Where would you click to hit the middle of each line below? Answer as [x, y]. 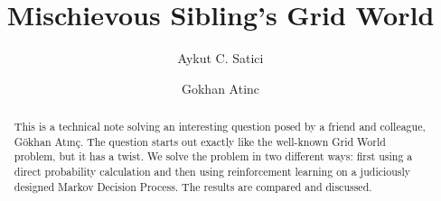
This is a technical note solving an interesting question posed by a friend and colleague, [220, 127]
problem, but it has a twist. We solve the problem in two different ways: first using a [213, 156]
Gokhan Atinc [220, 88]
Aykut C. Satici [220, 58]
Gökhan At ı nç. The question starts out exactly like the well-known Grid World [200, 141]
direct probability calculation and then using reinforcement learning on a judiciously [212, 172]
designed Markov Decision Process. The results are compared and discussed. [193, 186]
